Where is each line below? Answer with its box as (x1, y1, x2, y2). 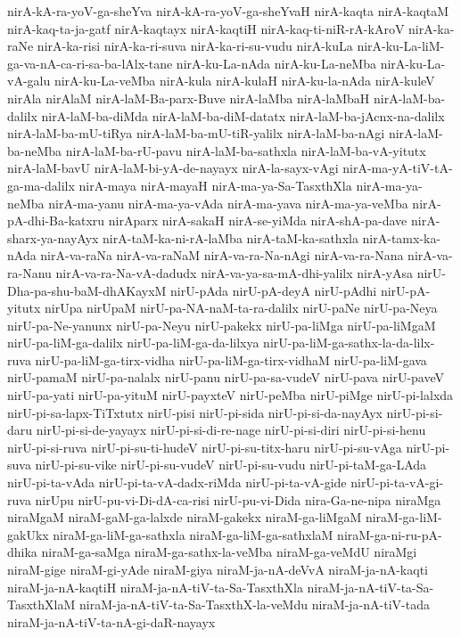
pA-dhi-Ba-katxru (7, 211, 105, 230)
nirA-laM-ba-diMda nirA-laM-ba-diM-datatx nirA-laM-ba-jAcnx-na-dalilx (41, 106, 445, 125)
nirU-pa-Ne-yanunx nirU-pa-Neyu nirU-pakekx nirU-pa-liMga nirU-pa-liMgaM (7, 315, 436, 334)
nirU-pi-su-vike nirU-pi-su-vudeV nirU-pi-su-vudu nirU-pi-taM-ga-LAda (35, 455, 427, 474)
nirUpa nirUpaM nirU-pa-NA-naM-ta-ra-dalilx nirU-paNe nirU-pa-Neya (45, 298, 438, 317)
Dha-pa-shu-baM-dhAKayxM (7, 281, 167, 299)
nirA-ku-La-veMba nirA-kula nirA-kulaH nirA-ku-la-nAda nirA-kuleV (54, 71, 435, 90)
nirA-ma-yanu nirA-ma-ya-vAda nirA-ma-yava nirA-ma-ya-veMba (48, 193, 408, 212)
